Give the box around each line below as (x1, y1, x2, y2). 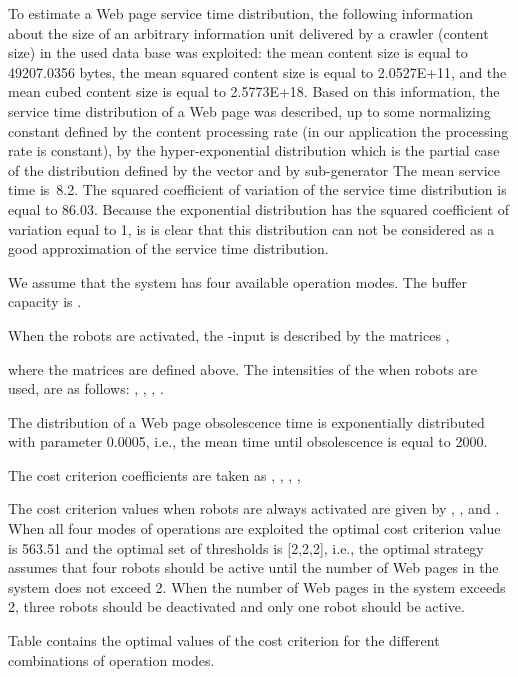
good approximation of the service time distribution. (8, 238, 329, 259)
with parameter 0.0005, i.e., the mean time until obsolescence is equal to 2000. (8, 431, 488, 452)
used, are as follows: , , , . (8, 378, 164, 399)
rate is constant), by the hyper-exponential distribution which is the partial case (8, 140, 500, 161)
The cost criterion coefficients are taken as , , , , (8, 464, 301, 485)
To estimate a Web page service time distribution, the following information (8, 3, 474, 23)
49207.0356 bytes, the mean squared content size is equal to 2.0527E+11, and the (8, 61, 507, 82)
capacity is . (8, 291, 82, 312)
